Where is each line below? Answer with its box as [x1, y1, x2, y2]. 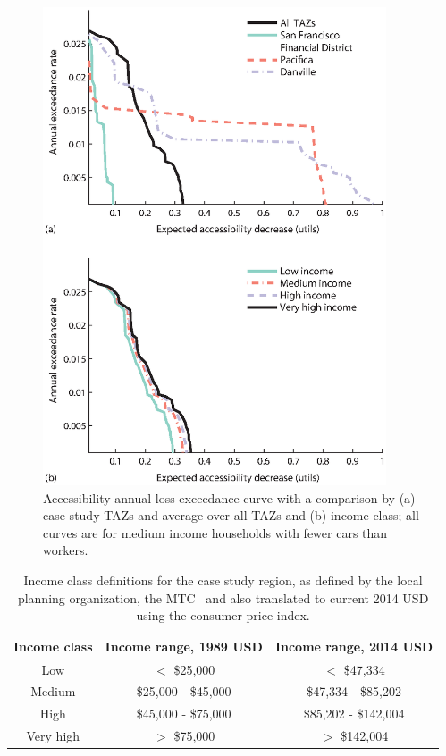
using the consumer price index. [136, 606, 310, 625]
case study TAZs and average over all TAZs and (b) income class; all [43, 506, 419, 525]
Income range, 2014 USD [274, 636, 433, 655]
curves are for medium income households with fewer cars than [43, 523, 388, 542]
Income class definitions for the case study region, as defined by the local [23, 570, 423, 589]
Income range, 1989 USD [105, 636, 263, 655]
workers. [43, 541, 88, 559]
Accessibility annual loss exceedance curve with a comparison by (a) [43, 488, 416, 507]
